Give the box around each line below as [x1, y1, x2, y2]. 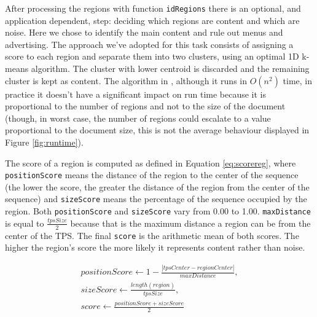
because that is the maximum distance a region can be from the [70, 216, 311, 229]
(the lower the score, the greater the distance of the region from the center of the [5, 180, 310, 193]
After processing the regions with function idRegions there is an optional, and [5, 2, 301, 14]
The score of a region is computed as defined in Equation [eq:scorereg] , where [5, 156, 296, 169]
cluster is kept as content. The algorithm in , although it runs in [5, 74, 247, 87]
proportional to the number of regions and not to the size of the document [5, 100, 286, 112]
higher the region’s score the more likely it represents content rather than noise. [5, 241, 305, 254]
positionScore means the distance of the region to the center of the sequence [5, 168, 299, 181]
